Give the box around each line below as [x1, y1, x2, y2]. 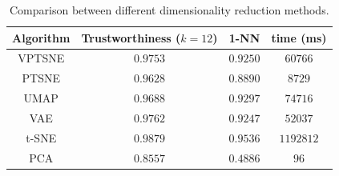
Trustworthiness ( [81, 29, 181, 46]
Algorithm [12, 29, 71, 46]
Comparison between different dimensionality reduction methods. [9, 2, 329, 18]
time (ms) [271, 29, 327, 46]
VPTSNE [18, 50, 65, 66]
